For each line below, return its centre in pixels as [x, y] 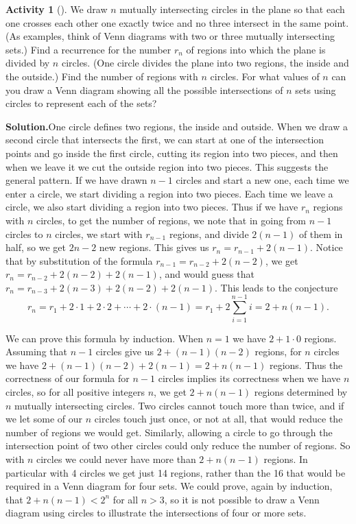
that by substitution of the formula [79, 260]
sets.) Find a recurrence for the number [88, 49]
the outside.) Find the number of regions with [102, 76]
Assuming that [36, 352]
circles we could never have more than [116, 458]
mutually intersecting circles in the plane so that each [232, 9]
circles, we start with [99, 234]
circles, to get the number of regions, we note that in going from [171, 220]
